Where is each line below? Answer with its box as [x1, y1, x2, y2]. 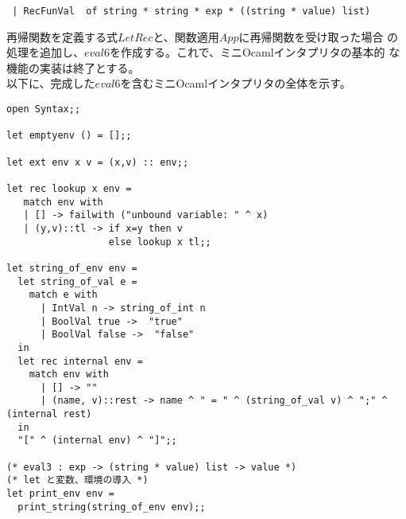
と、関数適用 [153, 28, 219, 45]
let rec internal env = [17, 355, 143, 367]
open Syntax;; [6, 103, 81, 115]
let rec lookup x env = [6, 182, 132, 194]
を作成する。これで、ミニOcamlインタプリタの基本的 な [109, 44, 400, 60]
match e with [29, 289, 98, 301]
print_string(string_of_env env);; [17, 501, 206, 513]
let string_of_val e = [17, 275, 137, 287]
